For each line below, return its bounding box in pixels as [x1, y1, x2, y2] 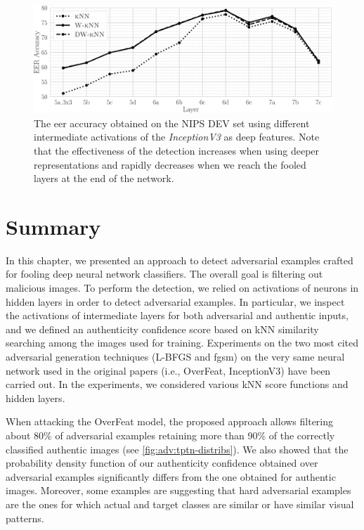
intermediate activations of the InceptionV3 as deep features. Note [34, 129, 320, 144]
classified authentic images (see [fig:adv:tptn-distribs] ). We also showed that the [6, 441, 349, 456]
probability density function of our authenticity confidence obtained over [6, 455, 318, 470]
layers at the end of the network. [34, 171, 174, 186]
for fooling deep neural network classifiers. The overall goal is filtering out [6, 266, 323, 281]
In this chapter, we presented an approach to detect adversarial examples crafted [6, 252, 353, 267]
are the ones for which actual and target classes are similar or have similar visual [6, 496, 354, 511]
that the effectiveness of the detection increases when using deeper [34, 143, 320, 157]
